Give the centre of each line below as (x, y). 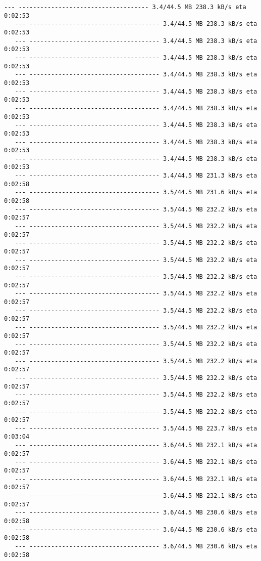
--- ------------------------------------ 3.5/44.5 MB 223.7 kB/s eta (136, 428)
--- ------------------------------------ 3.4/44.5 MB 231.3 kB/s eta (136, 176)
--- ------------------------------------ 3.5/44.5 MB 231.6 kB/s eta (136, 192)
